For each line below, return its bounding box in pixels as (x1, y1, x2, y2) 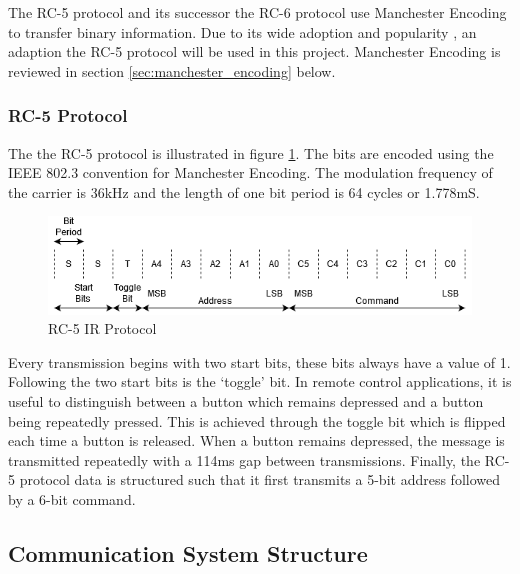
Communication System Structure (8, 538, 368, 568)
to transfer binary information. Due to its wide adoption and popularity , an (8, 21, 477, 42)
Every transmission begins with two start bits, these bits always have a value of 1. (8, 351, 511, 372)
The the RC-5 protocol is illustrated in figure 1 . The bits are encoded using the (8, 142, 494, 163)
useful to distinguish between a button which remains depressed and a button (8, 391, 484, 412)
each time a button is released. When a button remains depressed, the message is (8, 430, 505, 451)
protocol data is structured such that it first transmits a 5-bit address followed (19, 469, 501, 490)
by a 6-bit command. (8, 489, 136, 510)
